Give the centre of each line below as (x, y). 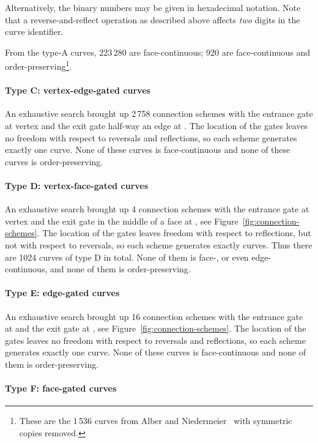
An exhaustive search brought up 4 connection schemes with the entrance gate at (157, 209)
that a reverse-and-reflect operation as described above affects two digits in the (153, 19)
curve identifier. (34, 32)
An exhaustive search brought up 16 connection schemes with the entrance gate (154, 316)
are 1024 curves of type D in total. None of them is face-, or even (127, 257)
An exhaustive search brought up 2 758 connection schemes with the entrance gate (159, 114)
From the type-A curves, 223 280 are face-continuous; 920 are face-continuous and (158, 52)
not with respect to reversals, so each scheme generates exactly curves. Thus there (159, 244)
